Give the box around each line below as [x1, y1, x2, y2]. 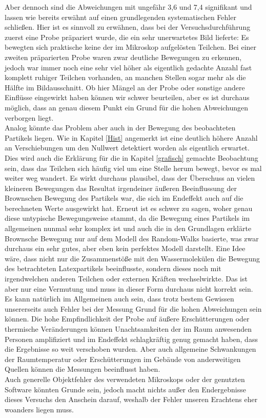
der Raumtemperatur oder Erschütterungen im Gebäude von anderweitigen [5, 353, 241, 364]
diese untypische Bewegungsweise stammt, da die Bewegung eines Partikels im [5, 213, 250, 223]
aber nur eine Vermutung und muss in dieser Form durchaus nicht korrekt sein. [5, 283, 253, 294]
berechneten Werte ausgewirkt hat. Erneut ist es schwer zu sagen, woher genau [5, 202, 253, 213]
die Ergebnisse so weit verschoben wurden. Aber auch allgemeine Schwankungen [5, 344, 256, 354]
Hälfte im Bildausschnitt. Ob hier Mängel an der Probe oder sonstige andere [5, 82, 245, 92]
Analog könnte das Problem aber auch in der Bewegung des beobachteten [5, 122, 236, 133]
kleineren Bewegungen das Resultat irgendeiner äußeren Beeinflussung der [5, 182, 237, 193]
